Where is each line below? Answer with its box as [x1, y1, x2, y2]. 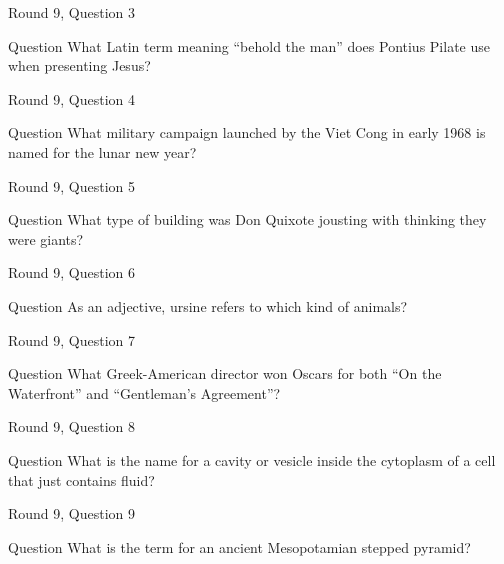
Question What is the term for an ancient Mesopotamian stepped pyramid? [8, 536, 471, 557]
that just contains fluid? [8, 469, 155, 490]
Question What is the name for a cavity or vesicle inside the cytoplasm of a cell [8, 449, 496, 470]
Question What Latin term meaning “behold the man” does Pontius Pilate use [8, 35, 490, 56]
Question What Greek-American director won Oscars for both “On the [8, 363, 442, 384]
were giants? [8, 228, 84, 249]
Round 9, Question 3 [8, 2, 136, 22]
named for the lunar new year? [8, 141, 197, 162]
